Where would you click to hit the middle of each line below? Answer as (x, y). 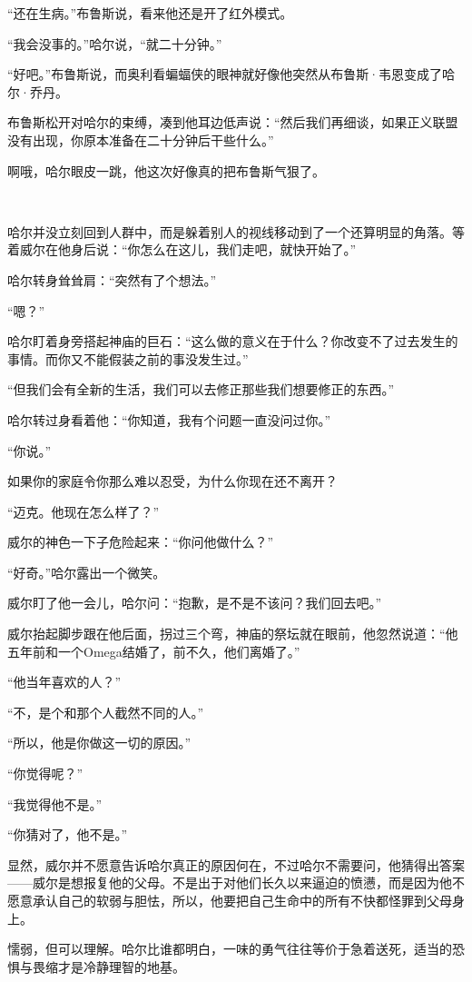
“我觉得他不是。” (55, 803)
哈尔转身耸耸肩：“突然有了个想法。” (112, 279)
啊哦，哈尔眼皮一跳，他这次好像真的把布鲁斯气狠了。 (166, 170)
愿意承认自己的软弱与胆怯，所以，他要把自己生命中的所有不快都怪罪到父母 (230, 900)
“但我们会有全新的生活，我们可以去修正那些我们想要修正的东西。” (201, 389)
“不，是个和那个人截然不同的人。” (106, 712)
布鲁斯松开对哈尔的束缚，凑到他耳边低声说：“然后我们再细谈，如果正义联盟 (233, 122)
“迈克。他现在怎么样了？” (84, 511)
